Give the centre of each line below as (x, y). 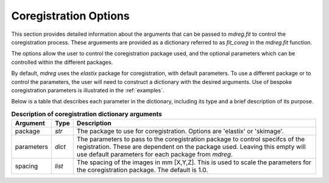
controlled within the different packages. (62, 62)
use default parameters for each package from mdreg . (154, 154)
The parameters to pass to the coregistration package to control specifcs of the (191, 139)
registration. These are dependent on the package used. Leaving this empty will (191, 147)
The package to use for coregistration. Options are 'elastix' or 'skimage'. (180, 131)
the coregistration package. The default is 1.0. (142, 170)
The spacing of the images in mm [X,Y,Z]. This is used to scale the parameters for (194, 162)
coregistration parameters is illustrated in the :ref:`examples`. (88, 90)
